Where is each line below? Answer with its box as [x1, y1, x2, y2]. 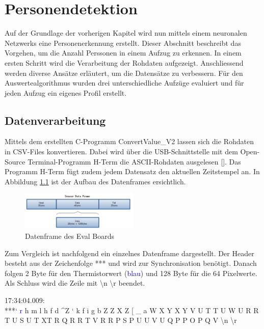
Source [5, 156, 25, 167]
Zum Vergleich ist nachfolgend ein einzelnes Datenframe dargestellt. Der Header [5, 248, 254, 258]
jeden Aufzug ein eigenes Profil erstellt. [5, 87, 127, 98]
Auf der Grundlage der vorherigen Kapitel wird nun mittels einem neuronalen [5, 28, 247, 38]
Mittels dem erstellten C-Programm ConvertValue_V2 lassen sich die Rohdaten [5, 136, 254, 147]
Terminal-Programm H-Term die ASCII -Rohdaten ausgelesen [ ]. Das [28, 156, 241, 167]
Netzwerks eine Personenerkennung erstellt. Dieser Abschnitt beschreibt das [5, 37, 241, 48]
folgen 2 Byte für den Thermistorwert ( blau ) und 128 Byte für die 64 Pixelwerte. [5, 267, 257, 278]
